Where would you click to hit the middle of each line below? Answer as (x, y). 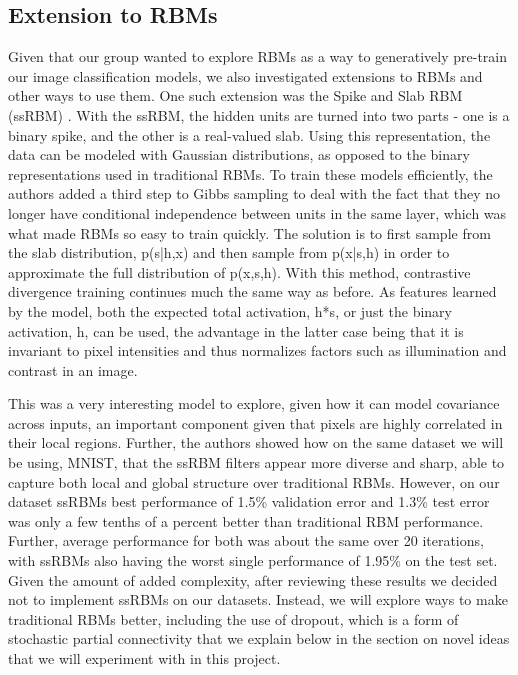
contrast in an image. (73, 369)
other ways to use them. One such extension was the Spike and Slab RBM (235, 95)
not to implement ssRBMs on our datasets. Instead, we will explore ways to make (258, 599)
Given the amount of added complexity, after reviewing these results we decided (253, 579)
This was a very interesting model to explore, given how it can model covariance (254, 403)
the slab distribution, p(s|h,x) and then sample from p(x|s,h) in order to (229, 252)
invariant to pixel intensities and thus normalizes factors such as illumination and (257, 350)
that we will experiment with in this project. (144, 658)
